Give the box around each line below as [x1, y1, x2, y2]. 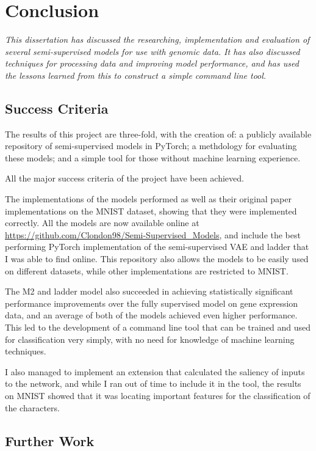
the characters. [5, 401, 60, 414]
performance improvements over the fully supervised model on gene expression [5, 296, 298, 309]
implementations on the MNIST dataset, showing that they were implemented [5, 204, 297, 217]
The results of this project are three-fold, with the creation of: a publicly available [5, 127, 312, 140]
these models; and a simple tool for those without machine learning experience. [5, 151, 301, 164]
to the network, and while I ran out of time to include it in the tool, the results [5, 377, 301, 390]
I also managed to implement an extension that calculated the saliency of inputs [5, 365, 305, 378]
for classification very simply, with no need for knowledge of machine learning [5, 332, 295, 345]
